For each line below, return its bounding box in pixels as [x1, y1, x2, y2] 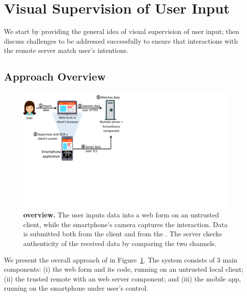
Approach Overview [4, 69, 106, 84]
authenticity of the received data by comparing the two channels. [23, 238, 216, 248]
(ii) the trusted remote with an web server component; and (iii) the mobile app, [4, 273, 241, 283]
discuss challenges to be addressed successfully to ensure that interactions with [4, 35, 238, 46]
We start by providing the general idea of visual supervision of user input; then [4, 26, 239, 36]
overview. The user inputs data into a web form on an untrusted [23, 210, 219, 220]
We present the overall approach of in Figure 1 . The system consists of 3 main [4, 254, 238, 264]
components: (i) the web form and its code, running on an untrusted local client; [4, 264, 244, 274]
